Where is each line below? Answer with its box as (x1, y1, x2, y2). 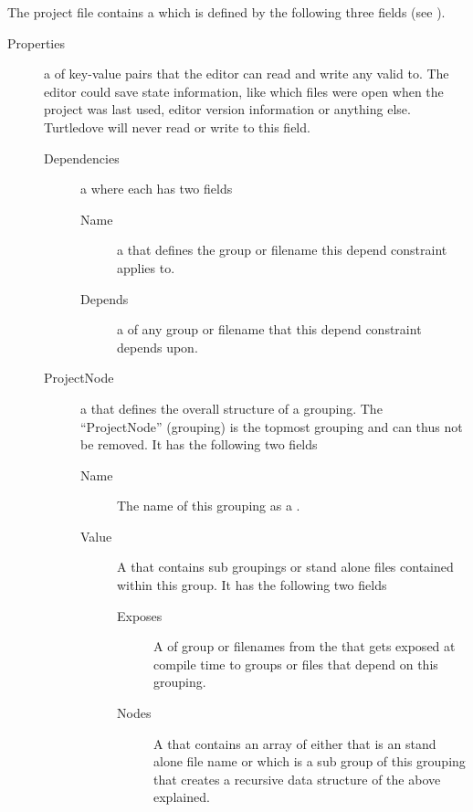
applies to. (117, 258, 175, 277)
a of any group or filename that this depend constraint (117, 320, 422, 339)
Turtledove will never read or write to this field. (44, 117, 310, 136)
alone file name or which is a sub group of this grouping (153, 752, 466, 771)
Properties (7, 33, 65, 52)
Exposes (117, 606, 163, 625)
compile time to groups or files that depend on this (153, 654, 438, 673)
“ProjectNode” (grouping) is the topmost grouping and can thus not (80, 417, 463, 436)
